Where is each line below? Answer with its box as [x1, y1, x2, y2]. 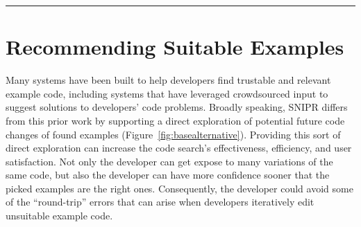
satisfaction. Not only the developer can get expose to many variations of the [6, 154, 333, 168]
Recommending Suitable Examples [6, 33, 344, 61]
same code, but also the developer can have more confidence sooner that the [6, 167, 330, 182]
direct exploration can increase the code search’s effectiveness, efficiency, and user [6, 140, 352, 155]
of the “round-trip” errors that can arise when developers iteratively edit [6, 194, 314, 209]
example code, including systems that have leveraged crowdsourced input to [6, 86, 328, 100]
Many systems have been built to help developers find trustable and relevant [6, 73, 331, 87]
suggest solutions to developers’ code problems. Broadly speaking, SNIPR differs [6, 100, 348, 114]
